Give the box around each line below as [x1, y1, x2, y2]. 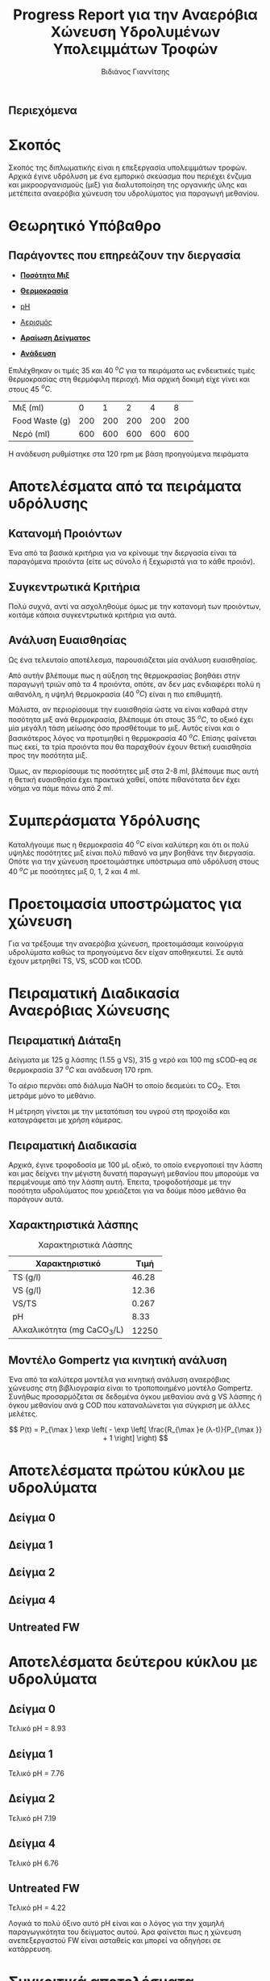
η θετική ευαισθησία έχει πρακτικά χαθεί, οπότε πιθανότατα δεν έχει [8, 774, 240, 784]
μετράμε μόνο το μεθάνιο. [8, 1091, 97, 1100]
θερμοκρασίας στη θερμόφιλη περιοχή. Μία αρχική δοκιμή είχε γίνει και [8, 374, 250, 384]
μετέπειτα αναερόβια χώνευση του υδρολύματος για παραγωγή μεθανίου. [8, 188, 260, 198]
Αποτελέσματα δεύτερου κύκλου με [8, 1653, 258, 1672]
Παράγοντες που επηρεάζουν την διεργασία [8, 249, 241, 263]
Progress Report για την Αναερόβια [13, 6, 258, 24]
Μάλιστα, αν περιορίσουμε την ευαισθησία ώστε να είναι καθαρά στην [8, 704, 248, 714]
